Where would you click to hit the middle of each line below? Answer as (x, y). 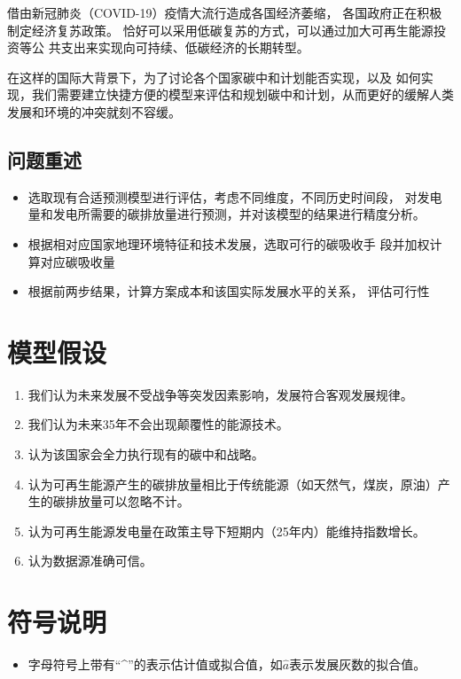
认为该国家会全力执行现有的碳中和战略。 (146, 454)
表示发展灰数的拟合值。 (358, 664)
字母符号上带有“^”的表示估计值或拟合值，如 (155, 664)
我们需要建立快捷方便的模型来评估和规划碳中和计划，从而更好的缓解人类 (242, 94)
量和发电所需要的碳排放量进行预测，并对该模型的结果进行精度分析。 (227, 214)
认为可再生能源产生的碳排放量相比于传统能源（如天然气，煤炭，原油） (233, 484)
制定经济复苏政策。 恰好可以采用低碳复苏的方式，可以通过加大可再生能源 (220, 30)
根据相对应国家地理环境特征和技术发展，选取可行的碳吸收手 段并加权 (229, 243)
